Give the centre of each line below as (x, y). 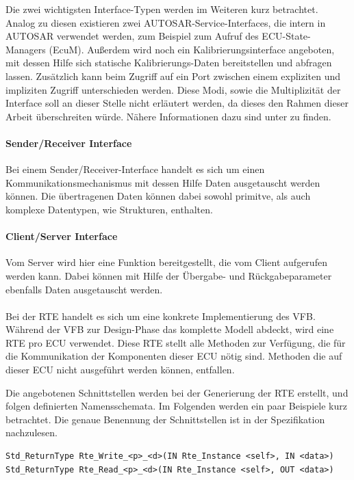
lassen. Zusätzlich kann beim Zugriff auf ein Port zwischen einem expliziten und (173, 76)
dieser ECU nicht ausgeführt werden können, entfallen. (120, 370)
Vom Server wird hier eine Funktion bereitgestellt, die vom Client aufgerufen (166, 262)
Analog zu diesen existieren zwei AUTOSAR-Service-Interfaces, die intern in (166, 22)
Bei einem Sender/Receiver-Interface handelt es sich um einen (135, 169)
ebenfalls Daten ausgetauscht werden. (84, 289)
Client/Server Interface (62, 236)
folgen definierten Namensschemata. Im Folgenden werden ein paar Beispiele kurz (176, 406)
